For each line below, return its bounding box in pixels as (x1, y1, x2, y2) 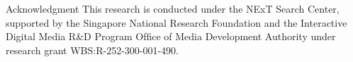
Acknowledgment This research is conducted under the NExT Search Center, (6, 1, 340, 15)
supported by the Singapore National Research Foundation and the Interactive (6, 15, 347, 30)
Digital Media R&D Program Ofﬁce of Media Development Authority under (6, 29, 336, 44)
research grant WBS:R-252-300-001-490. (6, 42, 179, 57)
